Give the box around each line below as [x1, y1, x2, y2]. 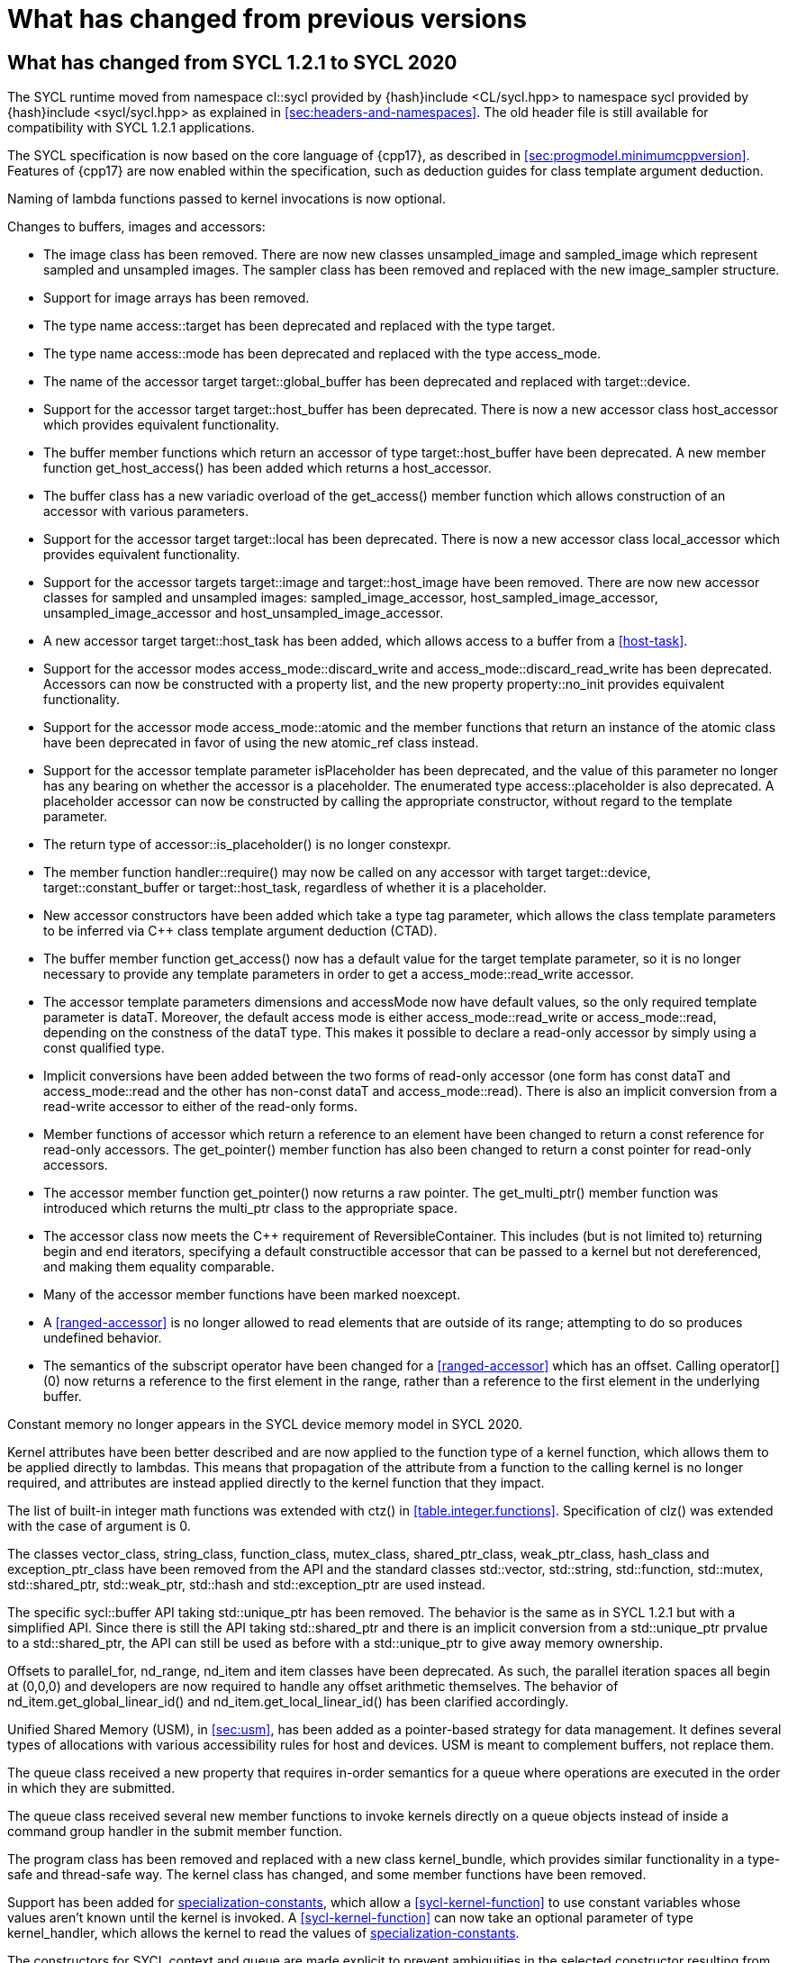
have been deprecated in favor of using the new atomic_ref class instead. [43, 735, 479, 751]
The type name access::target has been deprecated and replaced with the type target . [43, 318, 556, 334]
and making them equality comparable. [43, 1259, 275, 1275]
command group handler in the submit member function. [7, 1823, 343, 1840]
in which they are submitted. [7, 1780, 176, 1796]
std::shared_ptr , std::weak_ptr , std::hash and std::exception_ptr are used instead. [7, 1577, 485, 1593]
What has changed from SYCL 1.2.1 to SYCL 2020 [7, 50, 457, 74]
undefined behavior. [43, 1330, 162, 1346]
